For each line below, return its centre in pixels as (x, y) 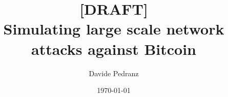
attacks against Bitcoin (114, 48)
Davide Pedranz (114, 73)
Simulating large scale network (114, 29)
